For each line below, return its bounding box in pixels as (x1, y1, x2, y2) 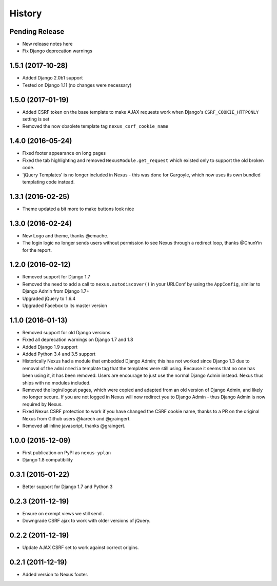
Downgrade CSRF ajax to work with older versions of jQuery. (22, 518, 151, 524)
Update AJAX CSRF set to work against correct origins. (22, 544, 139, 551)
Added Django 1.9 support (22, 343, 78, 350)
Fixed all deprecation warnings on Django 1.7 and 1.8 (22, 336, 133, 343)
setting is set (22, 116, 50, 123)
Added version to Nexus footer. (22, 572, 88, 578)
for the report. (22, 247, 52, 253)
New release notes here (22, 41, 73, 47)
